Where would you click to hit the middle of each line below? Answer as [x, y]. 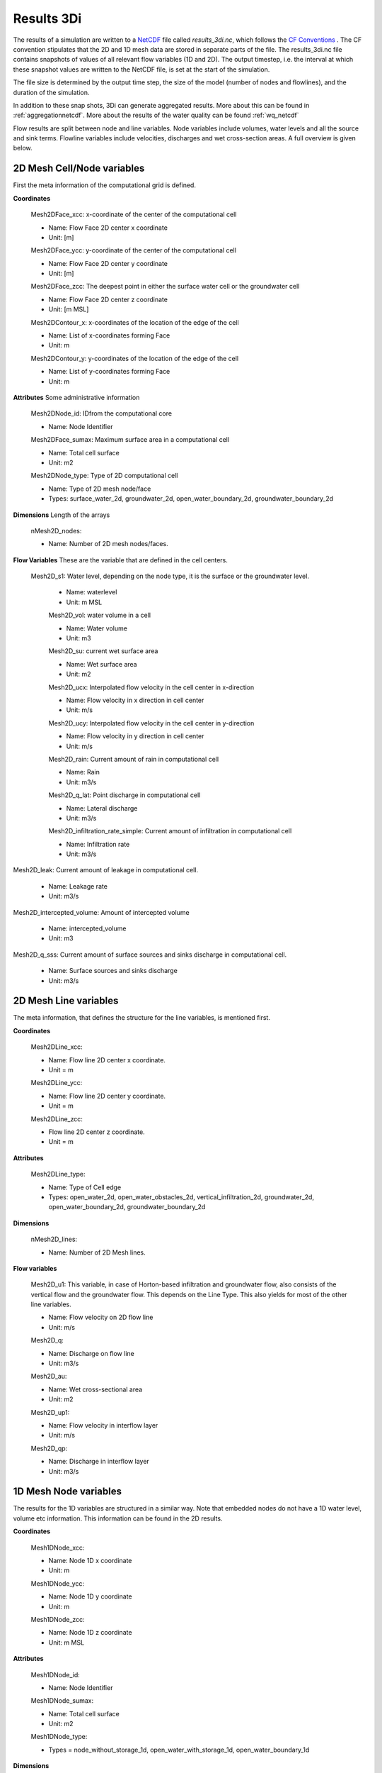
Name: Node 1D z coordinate [90, 1633]
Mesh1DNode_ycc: [58, 1583]
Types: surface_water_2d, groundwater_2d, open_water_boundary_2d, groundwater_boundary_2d [191, 499]
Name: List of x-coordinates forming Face [109, 335]
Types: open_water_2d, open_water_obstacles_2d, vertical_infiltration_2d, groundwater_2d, [181, 1197]
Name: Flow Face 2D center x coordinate [108, 228]
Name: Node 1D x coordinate [90, 1561]
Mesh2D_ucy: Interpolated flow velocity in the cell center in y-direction [151, 723]
